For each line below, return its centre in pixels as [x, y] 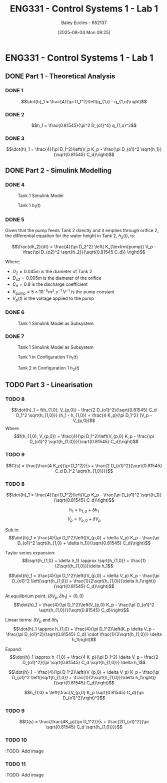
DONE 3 [15, 138]
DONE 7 [15, 336]
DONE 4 [15, 184]
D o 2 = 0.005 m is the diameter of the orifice [57, 278]
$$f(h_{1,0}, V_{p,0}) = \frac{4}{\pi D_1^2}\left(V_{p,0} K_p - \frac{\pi [84, 436]
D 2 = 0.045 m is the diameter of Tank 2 [52, 272]
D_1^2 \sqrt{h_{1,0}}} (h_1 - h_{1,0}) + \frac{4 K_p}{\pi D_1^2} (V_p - [84, 415]
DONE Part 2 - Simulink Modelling [58, 170]
